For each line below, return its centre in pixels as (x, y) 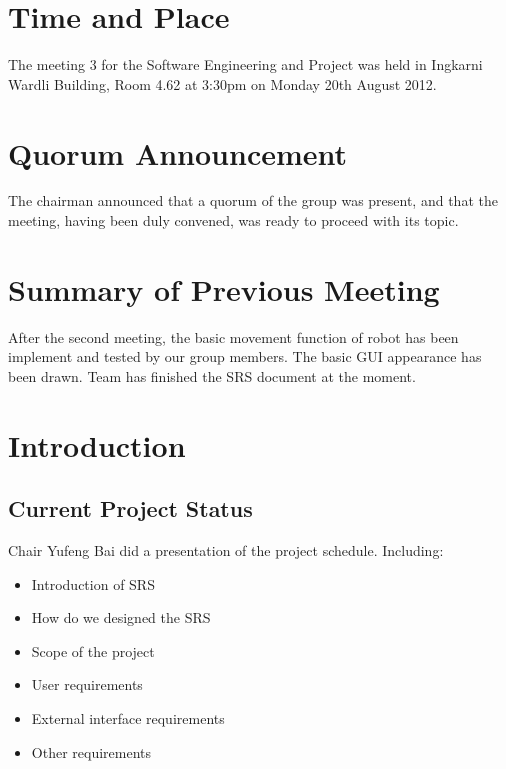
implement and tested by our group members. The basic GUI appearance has (245, 356)
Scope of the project (93, 650)
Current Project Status (130, 508)
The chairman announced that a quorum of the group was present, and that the (253, 200)
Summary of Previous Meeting (224, 288)
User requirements (87, 684)
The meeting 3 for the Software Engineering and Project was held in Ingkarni (245, 64)
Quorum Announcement (178, 152)
